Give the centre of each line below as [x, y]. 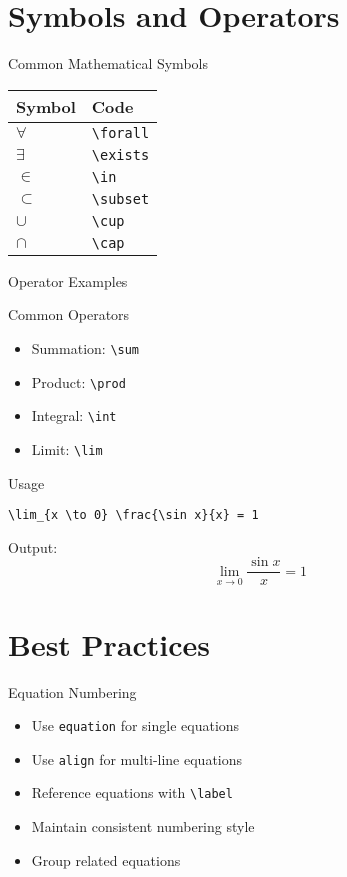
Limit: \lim [67, 448]
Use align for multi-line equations [137, 758]
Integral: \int [74, 415]
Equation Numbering [72, 691]
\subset [120, 198]
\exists [120, 154]
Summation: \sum [85, 347]
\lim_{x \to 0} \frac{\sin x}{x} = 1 [133, 515]
